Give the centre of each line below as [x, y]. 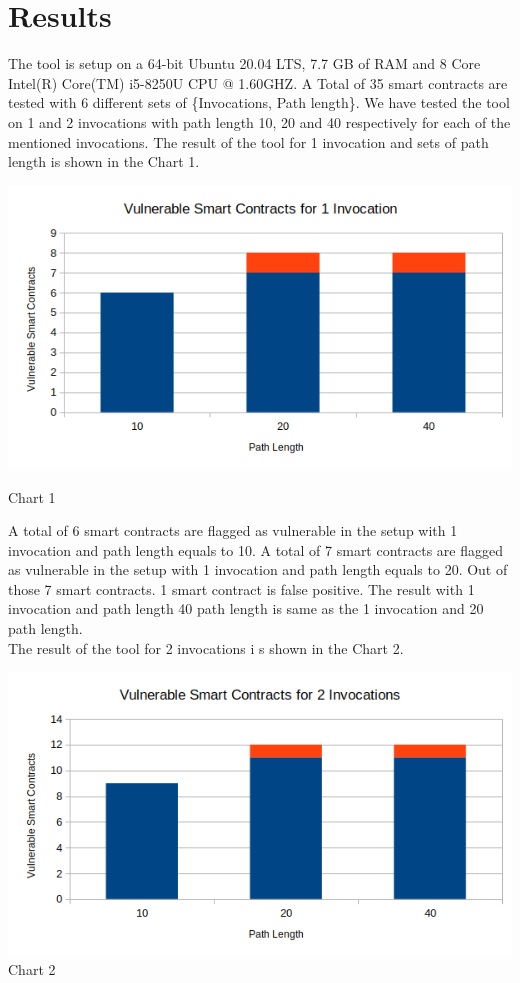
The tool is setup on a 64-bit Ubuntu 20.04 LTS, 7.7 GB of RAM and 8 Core [244, 63]
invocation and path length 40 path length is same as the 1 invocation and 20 [246, 608]
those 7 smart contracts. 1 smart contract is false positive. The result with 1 [241, 588]
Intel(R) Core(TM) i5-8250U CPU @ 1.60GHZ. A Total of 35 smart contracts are [258, 82]
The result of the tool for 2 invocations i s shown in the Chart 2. [206, 647]
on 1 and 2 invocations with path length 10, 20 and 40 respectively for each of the [259, 121]
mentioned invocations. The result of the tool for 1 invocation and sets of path [248, 141]
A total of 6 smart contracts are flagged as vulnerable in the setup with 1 [233, 530]
